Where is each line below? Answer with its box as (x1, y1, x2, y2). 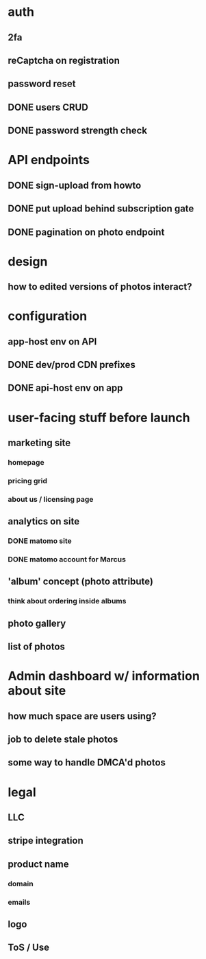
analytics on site (8, 516, 80, 527)
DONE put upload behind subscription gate (8, 203, 194, 215)
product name (8, 858, 69, 870)
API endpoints (8, 152, 90, 168)
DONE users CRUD (8, 101, 88, 113)
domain (8, 879, 34, 888)
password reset (8, 78, 76, 90)
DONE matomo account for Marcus (8, 555, 126, 564)
